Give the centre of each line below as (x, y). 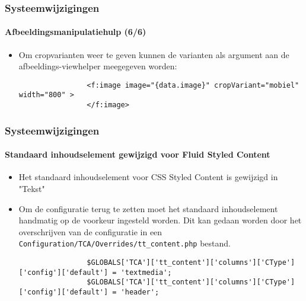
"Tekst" (32, 189)
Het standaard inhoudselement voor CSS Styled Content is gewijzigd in (148, 177)
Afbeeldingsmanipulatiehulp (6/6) (76, 32)
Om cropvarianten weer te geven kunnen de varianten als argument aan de (154, 54)
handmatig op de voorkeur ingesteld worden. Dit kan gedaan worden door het (160, 220)
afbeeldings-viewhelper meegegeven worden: (98, 66)
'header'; (140, 292)
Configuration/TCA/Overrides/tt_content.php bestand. (125, 243)
